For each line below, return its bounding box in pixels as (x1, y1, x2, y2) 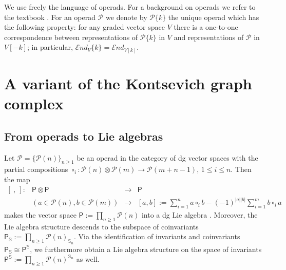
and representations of (174, 31, 244, 42)
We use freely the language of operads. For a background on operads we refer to (4, 2, 256, 12)
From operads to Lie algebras (4, 128, 163, 144)
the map (4, 174, 30, 185)
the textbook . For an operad (4, 11, 96, 22)
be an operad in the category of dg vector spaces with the (77, 152, 258, 163)
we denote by (106, 11, 147, 22)
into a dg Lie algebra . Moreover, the (141, 209, 258, 220)
